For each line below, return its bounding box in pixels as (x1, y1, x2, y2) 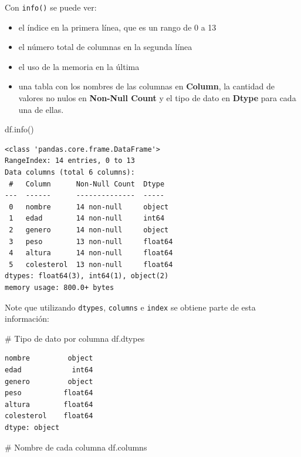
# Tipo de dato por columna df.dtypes (5, 332, 145, 344)
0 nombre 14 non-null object (9, 202, 169, 211)
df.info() (5, 123, 34, 135)
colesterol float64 (5, 412, 93, 421)
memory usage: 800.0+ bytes (5, 283, 114, 292)
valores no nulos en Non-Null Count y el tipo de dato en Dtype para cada (18, 92, 296, 104)
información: (5, 312, 49, 325)
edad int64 (5, 365, 93, 374)
